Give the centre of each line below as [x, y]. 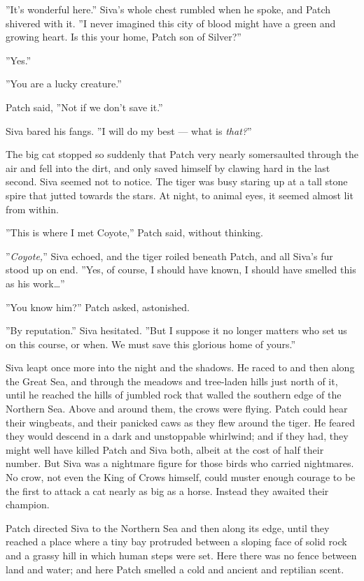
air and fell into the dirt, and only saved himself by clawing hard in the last [168, 167]
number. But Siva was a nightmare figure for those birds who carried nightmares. [180, 463]
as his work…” [35, 283]
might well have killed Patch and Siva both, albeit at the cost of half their [165, 449]
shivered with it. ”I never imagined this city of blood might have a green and [171, 23]
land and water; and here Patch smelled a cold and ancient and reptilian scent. [175, 569]
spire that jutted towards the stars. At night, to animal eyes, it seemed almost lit [180, 195]
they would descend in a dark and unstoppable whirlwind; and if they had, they [177, 436]
